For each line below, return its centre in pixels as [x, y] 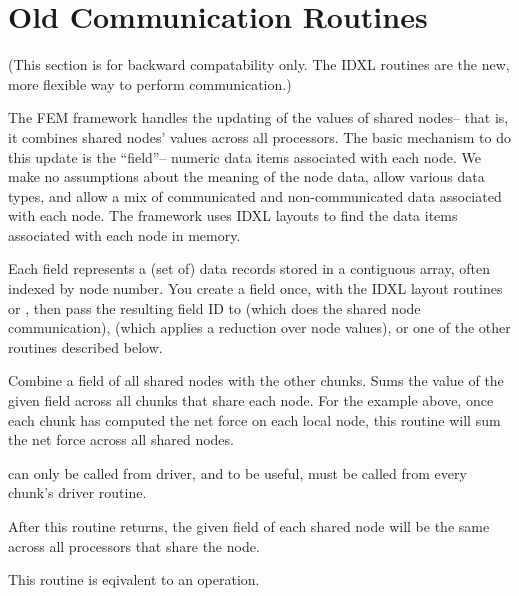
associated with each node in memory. [124, 234]
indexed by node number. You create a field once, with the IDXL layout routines [255, 288]
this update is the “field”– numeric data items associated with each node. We [244, 156]
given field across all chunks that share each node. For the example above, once [251, 400]
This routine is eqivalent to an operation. [134, 579]
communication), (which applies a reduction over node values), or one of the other [259, 327]
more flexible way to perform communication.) [150, 83]
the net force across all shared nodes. [121, 439]
